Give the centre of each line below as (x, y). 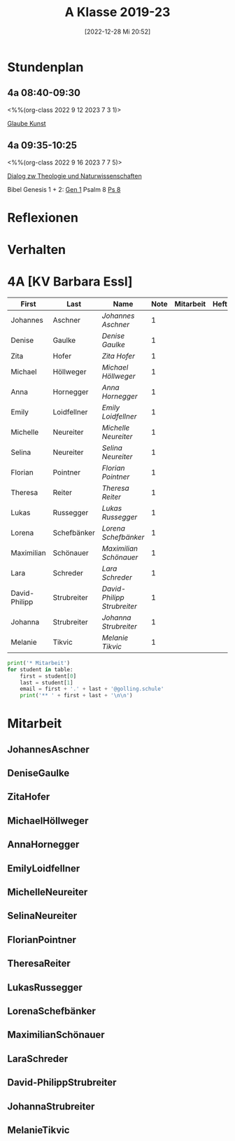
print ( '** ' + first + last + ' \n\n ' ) (76, 696)
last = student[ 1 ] (47, 682)
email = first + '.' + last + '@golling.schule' (92, 689)
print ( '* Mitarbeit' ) (39, 663)
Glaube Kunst (27, 123)
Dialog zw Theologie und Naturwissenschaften (74, 176)
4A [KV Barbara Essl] (70, 282)
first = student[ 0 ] (48, 676)
